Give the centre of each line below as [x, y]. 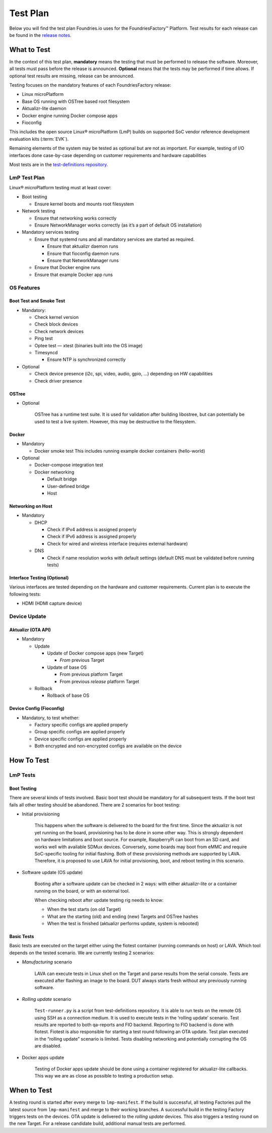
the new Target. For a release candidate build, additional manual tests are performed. [98, 1123]
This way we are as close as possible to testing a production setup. [104, 1076]
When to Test [31, 1090]
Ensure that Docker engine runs [67, 267]
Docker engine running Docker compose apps [70, 116]
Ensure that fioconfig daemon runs [83, 253]
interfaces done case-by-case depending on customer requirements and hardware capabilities [108, 155]
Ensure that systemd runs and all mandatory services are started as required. [115, 239]
